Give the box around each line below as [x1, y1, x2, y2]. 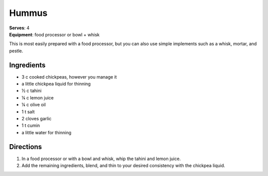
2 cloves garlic [21, 115, 52, 121]
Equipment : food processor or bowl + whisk [9, 31, 100, 37]
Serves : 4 [9, 25, 30, 31]
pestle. [9, 48, 23, 54]
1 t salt [21, 108, 35, 114]
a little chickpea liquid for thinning [21, 81, 91, 87]
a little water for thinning [21, 129, 71, 135]
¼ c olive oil [21, 102, 46, 108]
